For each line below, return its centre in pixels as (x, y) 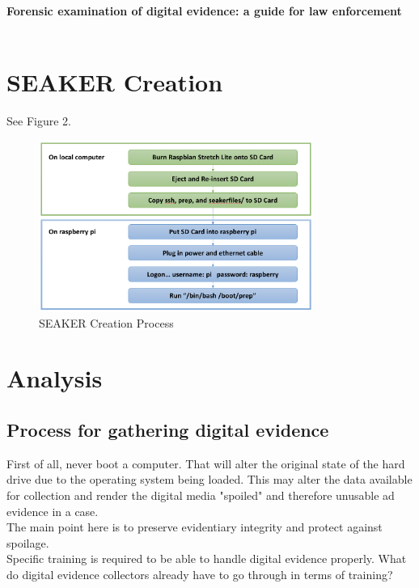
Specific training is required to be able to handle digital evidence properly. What (207, 558)
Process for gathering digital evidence (168, 430)
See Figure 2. (39, 121)
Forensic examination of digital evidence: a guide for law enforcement (204, 11)
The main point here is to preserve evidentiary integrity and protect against (195, 527)
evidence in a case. (53, 511)
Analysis (55, 378)
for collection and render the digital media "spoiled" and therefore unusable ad (201, 495)
